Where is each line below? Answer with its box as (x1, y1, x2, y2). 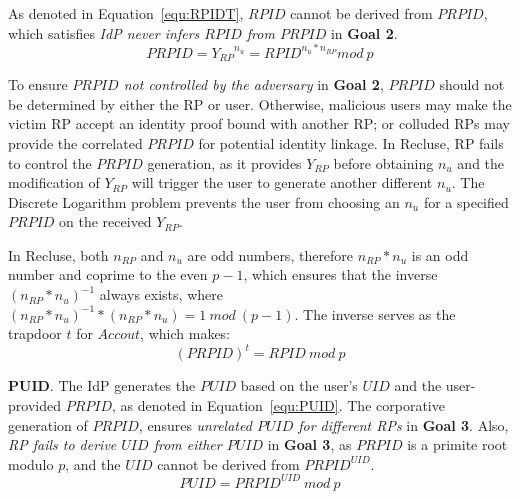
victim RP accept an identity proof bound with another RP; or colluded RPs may (8, 113, 510, 134)
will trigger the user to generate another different (131, 172, 433, 193)
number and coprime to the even (8, 264, 208, 285)
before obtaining (333, 152, 434, 173)
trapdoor (8, 323, 62, 344)
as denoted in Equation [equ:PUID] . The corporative (120, 394, 445, 415)
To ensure (8, 74, 68, 95)
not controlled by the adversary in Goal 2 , (123, 74, 384, 95)
